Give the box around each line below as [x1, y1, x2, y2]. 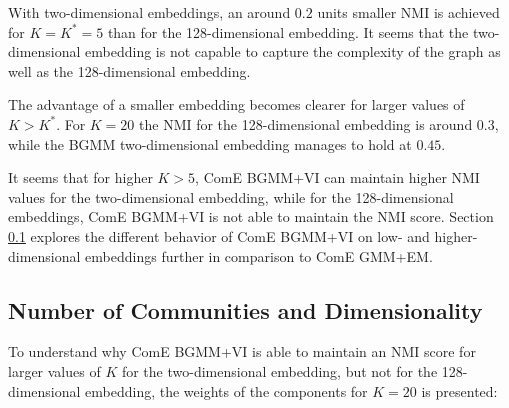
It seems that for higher [8, 167, 153, 188]
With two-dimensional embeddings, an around [8, 2, 291, 22]
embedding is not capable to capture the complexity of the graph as [85, 41, 501, 62]
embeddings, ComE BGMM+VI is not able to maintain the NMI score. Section [8, 206, 494, 227]
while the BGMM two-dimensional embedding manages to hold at [8, 133, 412, 154]
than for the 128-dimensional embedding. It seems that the [107, 21, 469, 42]
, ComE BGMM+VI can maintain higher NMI [195, 167, 480, 188]
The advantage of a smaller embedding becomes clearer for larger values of [8, 94, 465, 115]
